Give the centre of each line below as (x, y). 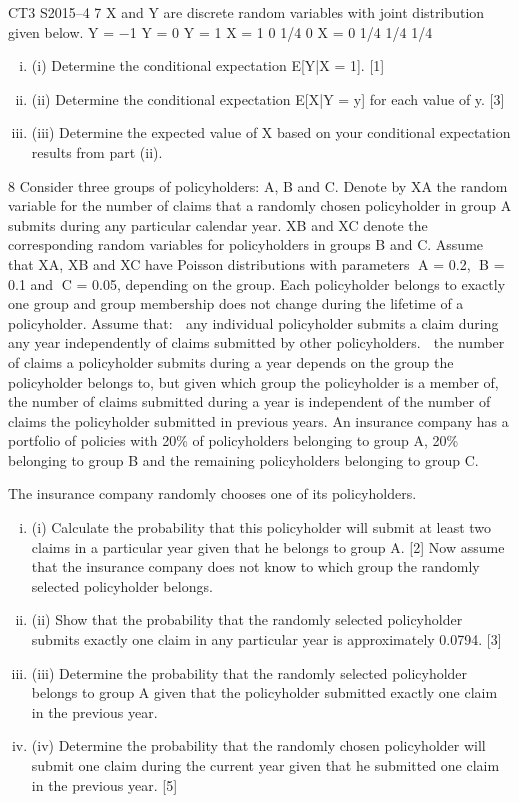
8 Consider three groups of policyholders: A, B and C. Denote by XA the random (258, 185)
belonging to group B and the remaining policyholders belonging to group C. (243, 459)
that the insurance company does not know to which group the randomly (255, 566)
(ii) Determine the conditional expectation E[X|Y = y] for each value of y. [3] (268, 98)
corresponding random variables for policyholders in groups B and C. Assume (246, 244)
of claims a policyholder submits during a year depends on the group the (231, 361)
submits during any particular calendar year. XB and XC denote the (218, 224)
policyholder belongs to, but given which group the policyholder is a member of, (253, 381)
